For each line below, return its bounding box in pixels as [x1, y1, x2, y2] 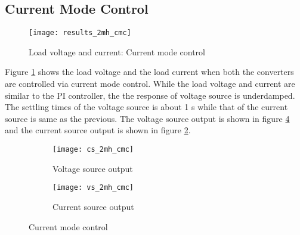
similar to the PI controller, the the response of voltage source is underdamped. [5, 89, 295, 101]
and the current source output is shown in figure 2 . [5, 124, 191, 136]
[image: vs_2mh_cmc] [52, 183, 134, 192]
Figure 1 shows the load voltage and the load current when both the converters [5, 65, 294, 78]
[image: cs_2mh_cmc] [52, 145, 134, 154]
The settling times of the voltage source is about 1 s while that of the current [5, 101, 288, 113]
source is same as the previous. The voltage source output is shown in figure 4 [5, 112, 290, 124]
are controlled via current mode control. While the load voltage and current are [5, 77, 295, 90]
